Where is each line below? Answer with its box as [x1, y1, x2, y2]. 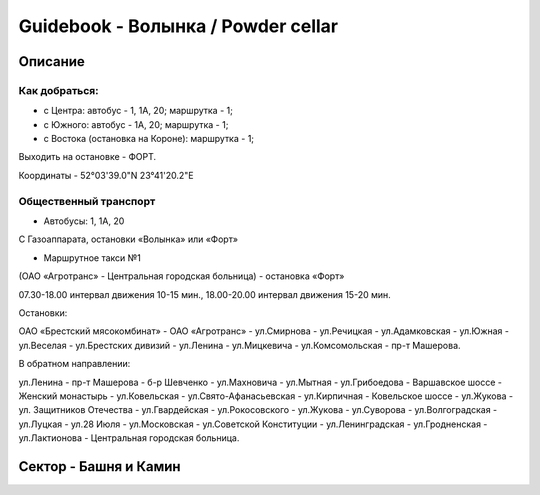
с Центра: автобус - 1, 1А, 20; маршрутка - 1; [43, 105, 234, 117]
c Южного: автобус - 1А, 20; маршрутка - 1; [43, 118, 229, 130]
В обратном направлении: [18, 358, 131, 370]
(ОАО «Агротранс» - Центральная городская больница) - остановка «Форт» [18, 270, 345, 282]
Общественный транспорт [18, 194, 156, 208]
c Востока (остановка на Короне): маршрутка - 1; [43, 133, 255, 145]
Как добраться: [18, 83, 99, 97]
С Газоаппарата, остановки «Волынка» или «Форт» [18, 233, 239, 245]
